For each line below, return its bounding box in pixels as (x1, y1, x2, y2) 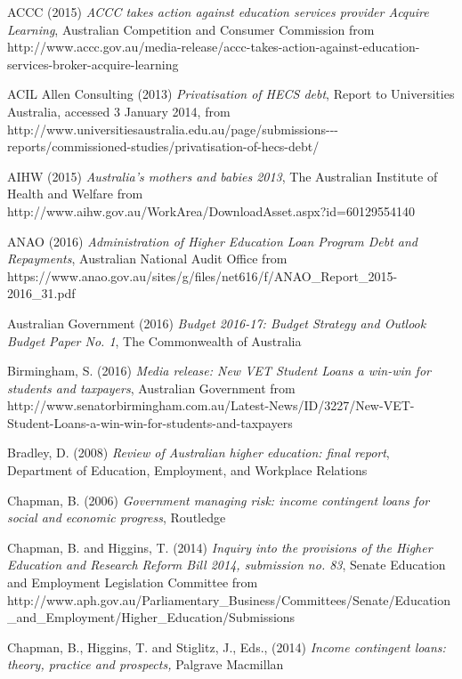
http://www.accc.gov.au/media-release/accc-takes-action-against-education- (7, 37, 420, 56)
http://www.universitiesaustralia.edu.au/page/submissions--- (7, 119, 339, 138)
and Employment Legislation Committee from (7, 573, 258, 592)
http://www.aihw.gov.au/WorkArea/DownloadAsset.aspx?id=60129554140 (7, 201, 415, 220)
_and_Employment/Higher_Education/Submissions (7, 608, 296, 626)
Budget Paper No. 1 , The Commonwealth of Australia (7, 331, 302, 350)
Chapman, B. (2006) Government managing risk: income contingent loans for (7, 490, 430, 509)
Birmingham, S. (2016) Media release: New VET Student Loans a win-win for (7, 361, 431, 380)
